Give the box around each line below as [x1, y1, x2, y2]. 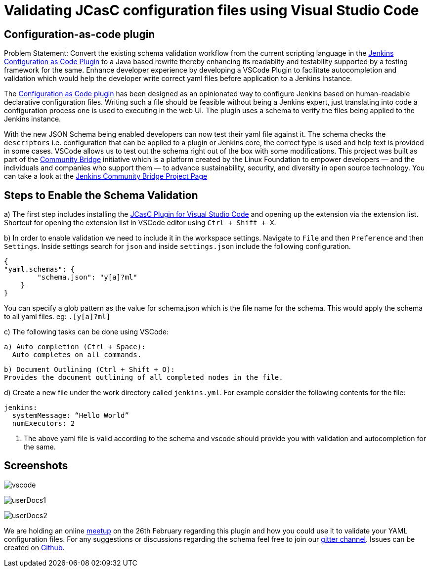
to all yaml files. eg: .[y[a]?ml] [4, 312, 111, 321]
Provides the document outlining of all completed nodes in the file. [4, 373, 283, 382]
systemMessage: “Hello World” [12, 411, 129, 420]
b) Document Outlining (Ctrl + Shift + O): [4, 366, 175, 374]
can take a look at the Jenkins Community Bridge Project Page [4, 172, 208, 181]
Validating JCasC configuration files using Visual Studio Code [4, 2, 419, 19]
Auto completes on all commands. [12, 351, 142, 359]
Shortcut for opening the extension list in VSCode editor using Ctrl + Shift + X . [4, 218, 276, 227]
